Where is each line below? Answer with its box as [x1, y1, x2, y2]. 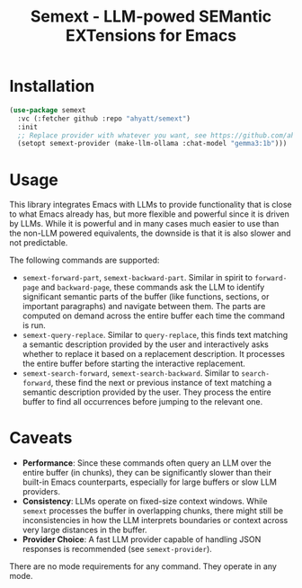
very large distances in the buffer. [22, 524, 147, 536]
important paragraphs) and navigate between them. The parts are [22, 301, 266, 312]
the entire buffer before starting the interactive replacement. [22, 358, 245, 370]
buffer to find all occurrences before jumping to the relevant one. [22, 396, 263, 407]
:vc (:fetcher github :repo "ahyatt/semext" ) [17, 114, 191, 123]
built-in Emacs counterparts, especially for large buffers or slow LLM [22, 477, 277, 487]
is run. [22, 320, 47, 331]
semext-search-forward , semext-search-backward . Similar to [22, 368, 240, 379]
